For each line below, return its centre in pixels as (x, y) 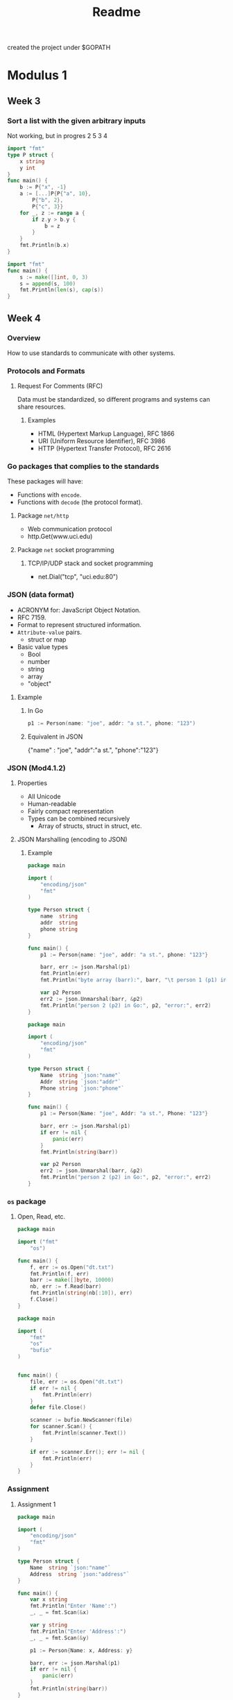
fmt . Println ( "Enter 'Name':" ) (74, 1606)
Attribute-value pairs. (49, 632)
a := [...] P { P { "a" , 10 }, (55, 194)
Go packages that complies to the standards (83, 467)
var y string (49, 1625)
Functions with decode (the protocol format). (80, 502)
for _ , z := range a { (52, 213)
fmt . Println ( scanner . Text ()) (85, 1433)
